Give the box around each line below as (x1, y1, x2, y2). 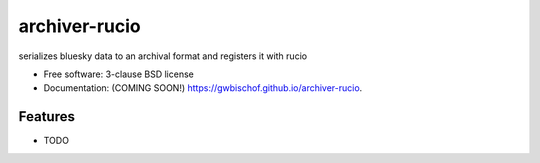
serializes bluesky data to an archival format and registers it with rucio (18, 50, 308, 62)
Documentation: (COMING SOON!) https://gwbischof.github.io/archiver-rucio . (43, 82, 363, 94)
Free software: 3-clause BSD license (43, 68, 194, 80)
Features (18, 108, 75, 125)
